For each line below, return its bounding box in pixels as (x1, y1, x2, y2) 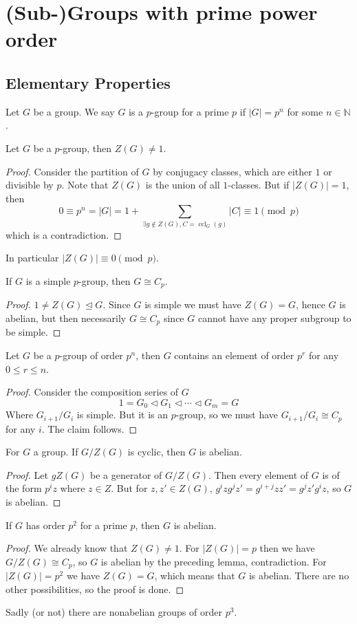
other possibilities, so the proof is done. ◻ (6, 581, 184, 596)
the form (6, 481, 42, 495)
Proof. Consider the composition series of (6, 385, 179, 399)
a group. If (33, 444, 78, 459)
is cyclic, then (127, 444, 186, 459)
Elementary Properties (6, 72, 171, 93)
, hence (296, 297, 325, 312)
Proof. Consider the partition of (6, 164, 139, 178)
